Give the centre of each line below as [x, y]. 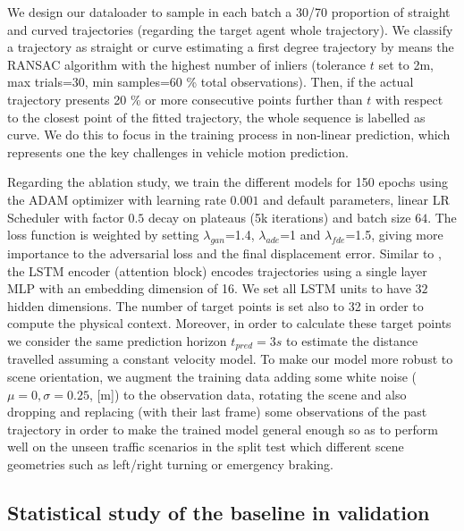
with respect [409, 99]
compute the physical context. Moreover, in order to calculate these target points [229, 323]
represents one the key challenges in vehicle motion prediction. [178, 152]
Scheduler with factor [66, 217]
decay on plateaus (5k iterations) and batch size [279, 217]
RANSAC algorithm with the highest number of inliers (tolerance [187, 64]
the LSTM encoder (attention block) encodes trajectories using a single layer [217, 270]
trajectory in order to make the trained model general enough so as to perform [223, 429]
